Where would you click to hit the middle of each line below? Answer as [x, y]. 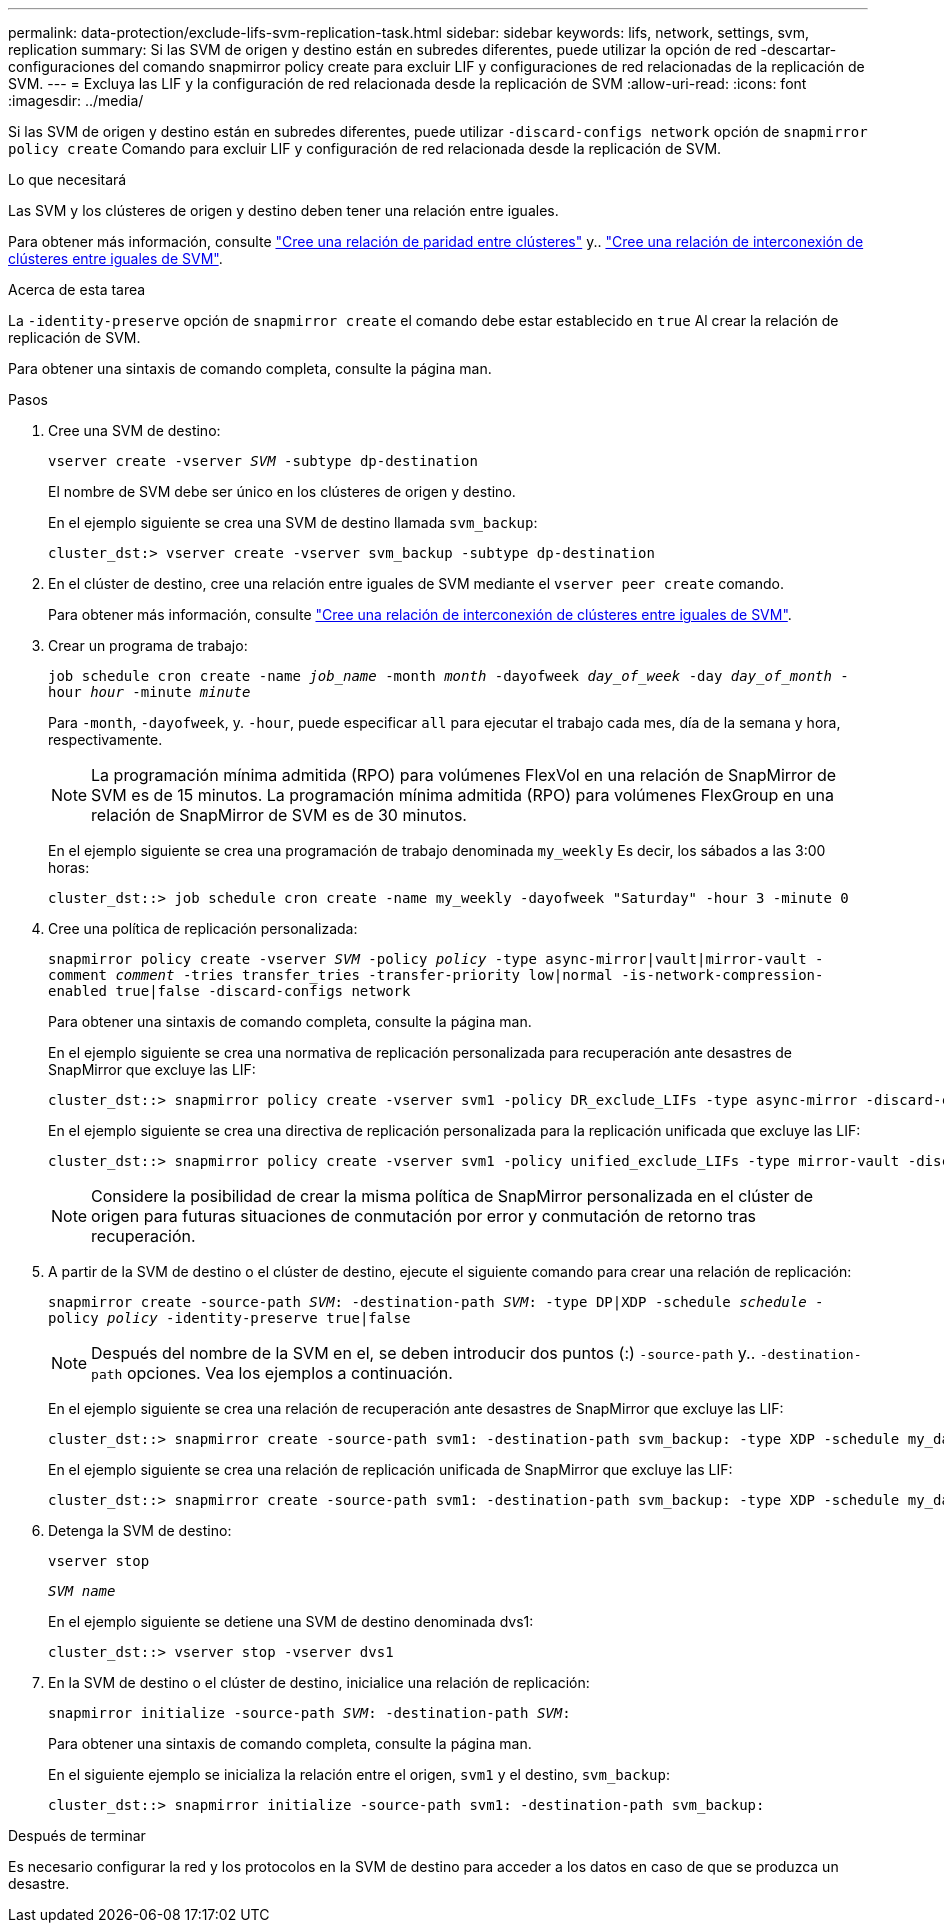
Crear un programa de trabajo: [148, 645]
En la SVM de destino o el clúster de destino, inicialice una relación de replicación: [319, 1682]
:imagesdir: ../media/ [76, 100]
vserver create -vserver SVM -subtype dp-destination [263, 461]
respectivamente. [105, 739]
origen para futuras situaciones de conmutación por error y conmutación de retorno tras [424, 1216]
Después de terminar [77, 1835]
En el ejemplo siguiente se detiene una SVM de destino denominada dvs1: [291, 1621]
